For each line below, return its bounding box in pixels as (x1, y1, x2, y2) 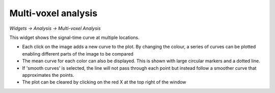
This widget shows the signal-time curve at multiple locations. (9, 34, 140, 40)
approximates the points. (22, 72, 74, 78)
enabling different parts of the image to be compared (22, 51, 133, 57)
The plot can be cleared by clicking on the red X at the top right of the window (22, 79, 186, 85)
